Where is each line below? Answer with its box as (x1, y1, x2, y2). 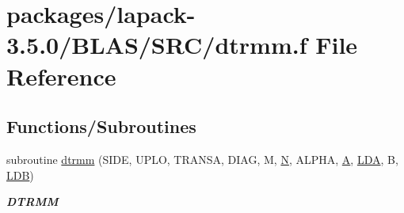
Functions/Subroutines (6, 114, 196, 139)
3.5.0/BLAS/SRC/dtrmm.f (6, 29, 307, 61)
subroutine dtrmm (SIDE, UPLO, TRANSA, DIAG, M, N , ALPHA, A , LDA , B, (6, 150, 398, 167)
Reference (6, 59, 116, 92)
